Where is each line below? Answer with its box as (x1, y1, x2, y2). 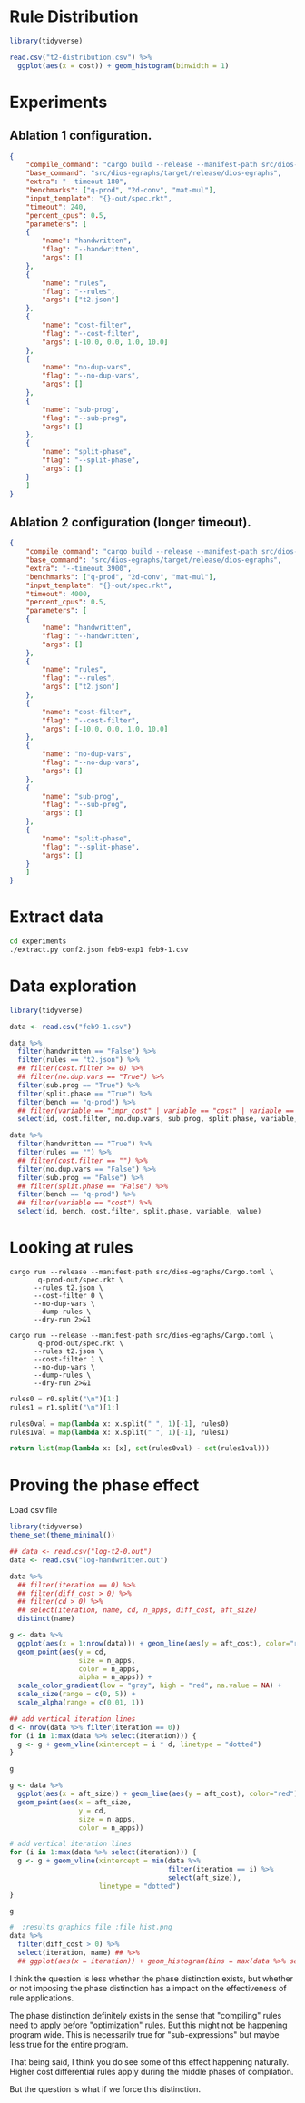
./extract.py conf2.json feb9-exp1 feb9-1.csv (9, 945, 189, 954)
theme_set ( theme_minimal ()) (9, 1531, 116, 1540)
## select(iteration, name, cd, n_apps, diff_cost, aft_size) (17, 1606, 258, 1615)
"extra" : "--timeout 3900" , (25, 564, 132, 573)
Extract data (9, 907, 104, 928)
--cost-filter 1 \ (33, 1354, 103, 1363)
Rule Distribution (9, 6, 139, 27)
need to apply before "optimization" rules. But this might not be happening (9, 2019, 288, 2030)
